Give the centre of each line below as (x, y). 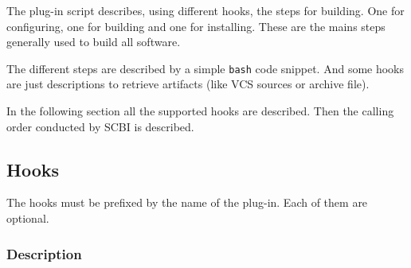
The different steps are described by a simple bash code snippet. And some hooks (205, 68)
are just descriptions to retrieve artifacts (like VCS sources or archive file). (188, 84)
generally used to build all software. (94, 42)
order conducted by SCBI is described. (100, 126)
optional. (28, 218)
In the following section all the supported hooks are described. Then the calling (200, 111)
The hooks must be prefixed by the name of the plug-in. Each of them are (187, 202)
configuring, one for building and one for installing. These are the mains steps (196, 26)
